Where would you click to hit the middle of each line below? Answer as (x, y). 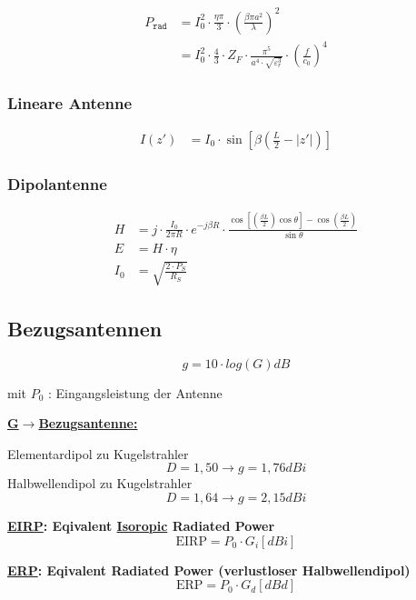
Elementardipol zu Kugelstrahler (98, 453)
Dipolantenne (57, 183)
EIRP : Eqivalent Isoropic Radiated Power (141, 526)
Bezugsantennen (85, 328)
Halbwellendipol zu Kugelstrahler (100, 483)
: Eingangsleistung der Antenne (135, 392)
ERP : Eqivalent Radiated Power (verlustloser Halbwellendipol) (209, 570)
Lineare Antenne (70, 102)
